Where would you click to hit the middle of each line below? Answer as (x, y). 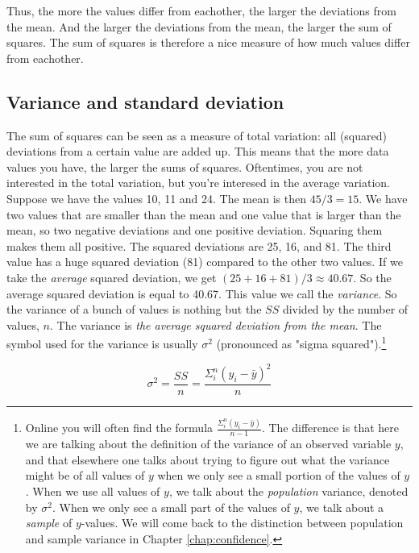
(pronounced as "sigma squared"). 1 (301, 342)
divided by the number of (345, 309)
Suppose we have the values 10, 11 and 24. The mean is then (156, 198)
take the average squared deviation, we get (112, 277)
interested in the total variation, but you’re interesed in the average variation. (199, 183)
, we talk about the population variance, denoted (288, 491)
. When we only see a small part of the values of (171, 507)
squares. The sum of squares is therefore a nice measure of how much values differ (208, 42)
